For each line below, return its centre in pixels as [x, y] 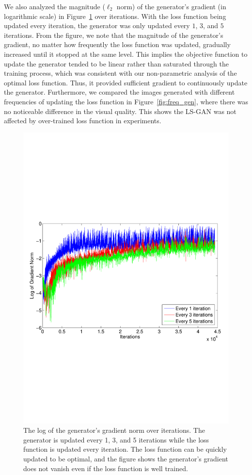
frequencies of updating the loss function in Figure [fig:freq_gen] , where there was [126, 101]
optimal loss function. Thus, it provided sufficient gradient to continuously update [126, 82]
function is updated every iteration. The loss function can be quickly [125, 449]
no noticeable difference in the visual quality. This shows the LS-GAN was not [120, 111]
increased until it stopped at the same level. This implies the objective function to [126, 54]
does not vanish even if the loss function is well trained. [106, 468]
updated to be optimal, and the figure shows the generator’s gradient [126, 459]
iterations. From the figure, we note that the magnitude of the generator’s [114, 35]
